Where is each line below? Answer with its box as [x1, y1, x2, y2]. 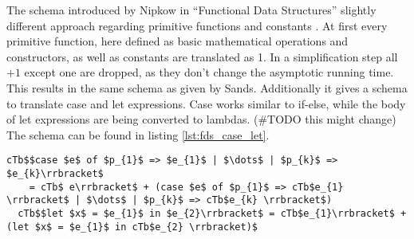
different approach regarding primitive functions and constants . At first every [6, 17, 388, 33]
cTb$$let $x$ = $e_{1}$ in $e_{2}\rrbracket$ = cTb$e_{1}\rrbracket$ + [18, 207, 407, 219]
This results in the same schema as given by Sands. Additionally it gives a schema [6, 79, 408, 96]
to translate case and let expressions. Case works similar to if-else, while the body [6, 95, 406, 112]
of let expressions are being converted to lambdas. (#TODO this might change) [6, 111, 396, 127]
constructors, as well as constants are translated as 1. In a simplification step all [6, 48, 398, 65]
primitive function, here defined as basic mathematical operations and [6, 33, 349, 49]
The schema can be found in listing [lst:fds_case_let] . [6, 126, 270, 143]
